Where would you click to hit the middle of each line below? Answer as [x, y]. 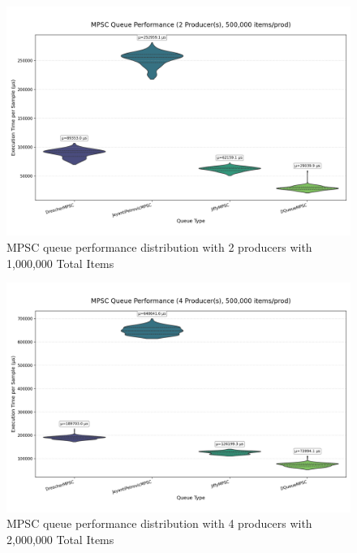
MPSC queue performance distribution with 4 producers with [159, 523]
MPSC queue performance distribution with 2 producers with [159, 246]
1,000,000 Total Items [60, 263]
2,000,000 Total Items [60, 539]
